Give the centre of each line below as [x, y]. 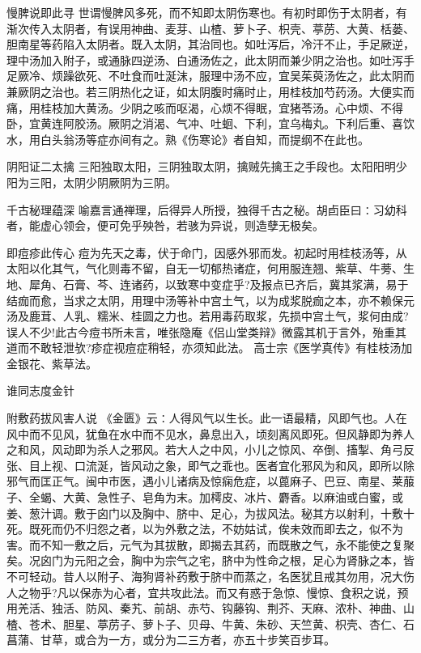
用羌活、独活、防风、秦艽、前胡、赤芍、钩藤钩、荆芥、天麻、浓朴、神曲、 [205, 608]
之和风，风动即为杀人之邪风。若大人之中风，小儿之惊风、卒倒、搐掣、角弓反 [210, 449]
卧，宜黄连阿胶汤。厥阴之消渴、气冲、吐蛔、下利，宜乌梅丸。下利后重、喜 [205, 123]
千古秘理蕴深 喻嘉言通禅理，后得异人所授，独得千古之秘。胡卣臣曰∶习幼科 [207, 209]
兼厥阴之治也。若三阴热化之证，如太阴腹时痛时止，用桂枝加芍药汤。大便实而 [210, 91]
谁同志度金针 [40, 390]
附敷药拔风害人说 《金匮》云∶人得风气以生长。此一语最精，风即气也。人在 [207, 418]
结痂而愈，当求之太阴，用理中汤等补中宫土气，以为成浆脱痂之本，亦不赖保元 [210, 300]
